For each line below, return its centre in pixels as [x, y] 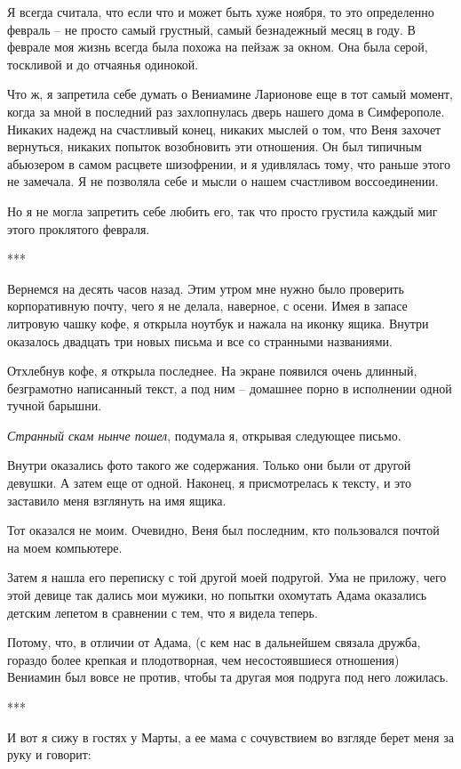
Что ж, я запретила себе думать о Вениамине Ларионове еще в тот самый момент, [230, 94]
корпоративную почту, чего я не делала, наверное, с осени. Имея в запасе [207, 306]
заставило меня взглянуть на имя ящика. [117, 500]
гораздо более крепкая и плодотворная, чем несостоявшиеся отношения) [203, 659]
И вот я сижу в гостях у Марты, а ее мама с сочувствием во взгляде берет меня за [230, 737]
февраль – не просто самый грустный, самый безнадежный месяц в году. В [211, 29]
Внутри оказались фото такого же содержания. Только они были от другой [209, 465]
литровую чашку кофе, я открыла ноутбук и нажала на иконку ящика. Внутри [218, 323]
